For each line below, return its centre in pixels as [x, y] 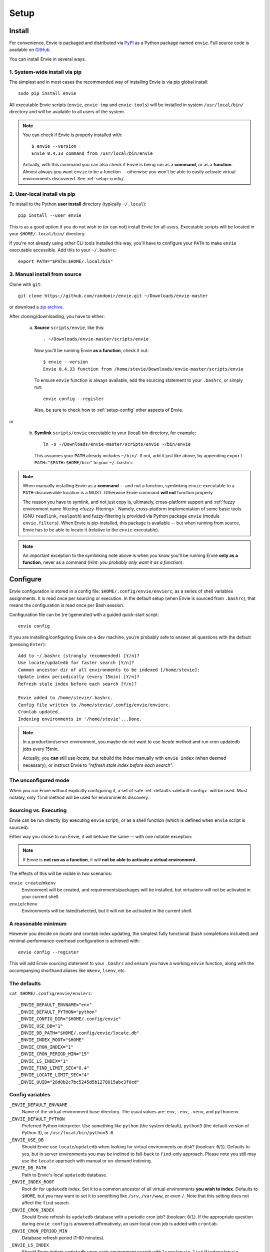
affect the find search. [46, 1203]
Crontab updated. [39, 712]
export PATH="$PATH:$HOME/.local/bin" [66, 261]
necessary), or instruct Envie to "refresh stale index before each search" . [98, 765]
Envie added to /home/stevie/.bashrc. [66, 698]
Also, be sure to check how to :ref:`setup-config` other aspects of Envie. [109, 410]
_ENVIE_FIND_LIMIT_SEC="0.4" [54, 1068]
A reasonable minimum [38, 923]
